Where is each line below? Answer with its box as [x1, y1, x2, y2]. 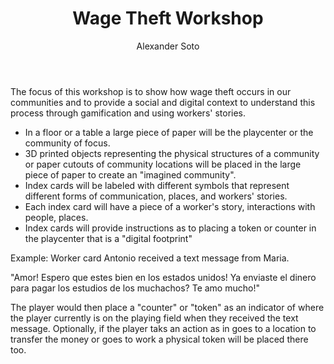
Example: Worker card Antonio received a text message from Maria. [10, 252, 290, 264]
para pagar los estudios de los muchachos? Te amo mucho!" [10, 282, 260, 294]
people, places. [24, 211, 89, 223]
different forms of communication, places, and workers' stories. [24, 190, 288, 202]
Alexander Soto [136, 40, 200, 52]
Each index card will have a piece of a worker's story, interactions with [24, 200, 316, 212]
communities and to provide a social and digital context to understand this [10, 96, 316, 108]
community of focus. [24, 137, 111, 149]
